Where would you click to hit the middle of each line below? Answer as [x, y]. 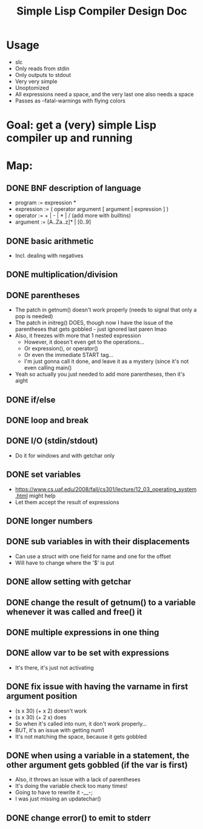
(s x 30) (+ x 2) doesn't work [51, 711]
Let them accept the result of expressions [67, 502]
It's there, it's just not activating [54, 667]
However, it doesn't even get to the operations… [84, 342]
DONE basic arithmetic [50, 241]
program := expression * [46, 203]
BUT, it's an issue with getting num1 [59, 730]
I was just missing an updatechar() [58, 799]
